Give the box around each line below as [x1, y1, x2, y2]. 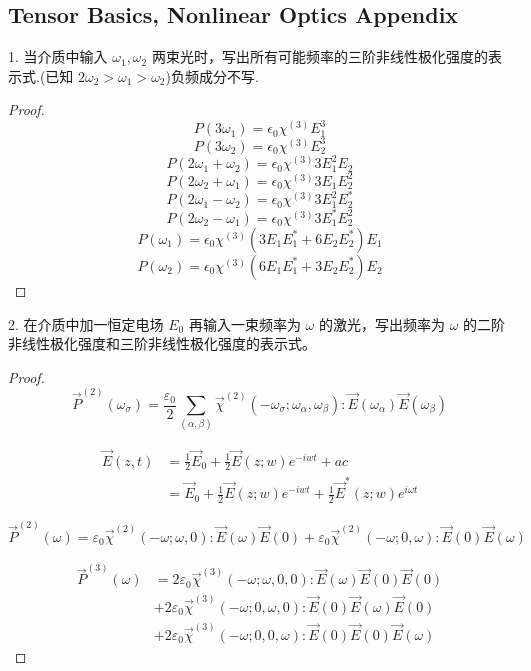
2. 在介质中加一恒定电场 [8, 313, 164, 334]
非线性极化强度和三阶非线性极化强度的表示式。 [8, 333, 316, 354]
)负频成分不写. [165, 65, 259, 86]
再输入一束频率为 [188, 313, 301, 334]
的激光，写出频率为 [318, 313, 445, 334]
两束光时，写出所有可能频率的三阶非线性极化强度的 [151, 46, 488, 67]
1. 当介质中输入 [8, 46, 108, 67]
